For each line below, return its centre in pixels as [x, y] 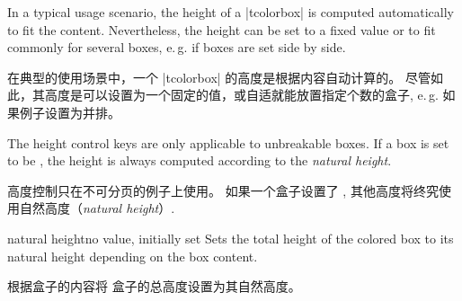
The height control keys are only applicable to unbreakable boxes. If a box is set [228, 142]
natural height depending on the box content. [133, 256]
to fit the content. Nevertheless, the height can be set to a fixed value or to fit [222, 29]
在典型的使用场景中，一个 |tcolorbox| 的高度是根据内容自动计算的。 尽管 [219, 77]
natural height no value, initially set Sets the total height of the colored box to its [231, 238]
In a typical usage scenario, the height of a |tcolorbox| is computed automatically [231, 12]
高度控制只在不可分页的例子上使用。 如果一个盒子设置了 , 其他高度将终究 [223, 190]
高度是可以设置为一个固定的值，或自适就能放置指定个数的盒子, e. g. [241, 95]
